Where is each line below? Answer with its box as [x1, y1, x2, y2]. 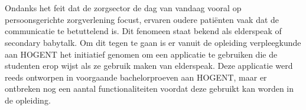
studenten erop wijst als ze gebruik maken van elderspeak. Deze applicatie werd [5, 59, 293, 72]
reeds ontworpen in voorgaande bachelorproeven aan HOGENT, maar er [5, 71, 267, 83]
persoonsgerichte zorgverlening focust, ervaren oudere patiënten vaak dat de [5, 13, 279, 25]
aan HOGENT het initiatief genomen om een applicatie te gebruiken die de [5, 48, 278, 60]
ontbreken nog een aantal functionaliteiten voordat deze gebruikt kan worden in [5, 82, 294, 95]
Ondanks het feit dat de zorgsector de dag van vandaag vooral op [5, 2, 242, 14]
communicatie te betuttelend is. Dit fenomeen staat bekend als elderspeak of [5, 25, 282, 37]
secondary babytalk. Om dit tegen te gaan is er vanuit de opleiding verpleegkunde [5, 36, 301, 48]
